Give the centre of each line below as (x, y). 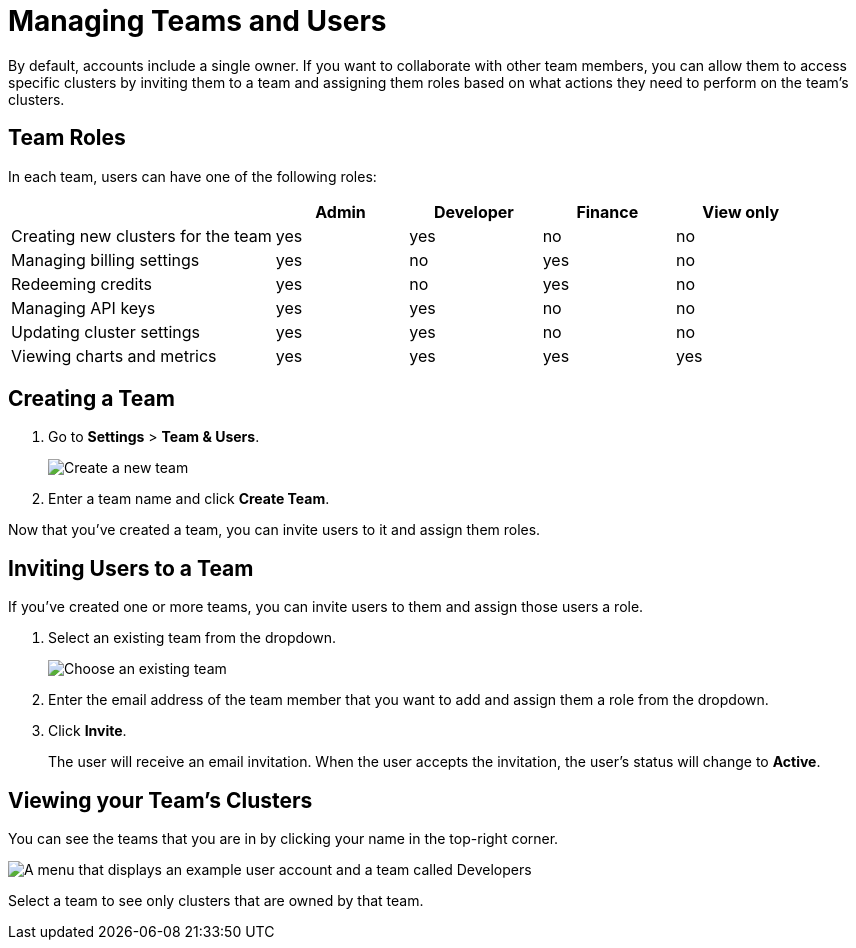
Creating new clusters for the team (141, 235)
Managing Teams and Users (197, 21)
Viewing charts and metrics (114, 355)
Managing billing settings (105, 259)
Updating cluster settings (106, 331)
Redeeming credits (81, 283)
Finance (607, 211)
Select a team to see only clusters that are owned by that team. (216, 901)
